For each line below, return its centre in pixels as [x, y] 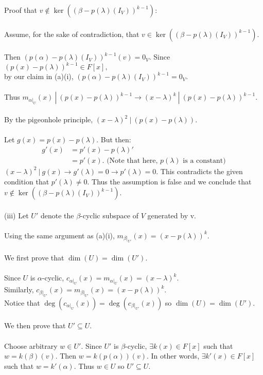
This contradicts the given [201, 171]
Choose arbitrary [31, 345]
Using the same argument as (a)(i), [59, 235]
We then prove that [35, 325]
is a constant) [204, 161]
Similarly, [19, 289]
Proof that [21, 10]
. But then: [114, 139]
